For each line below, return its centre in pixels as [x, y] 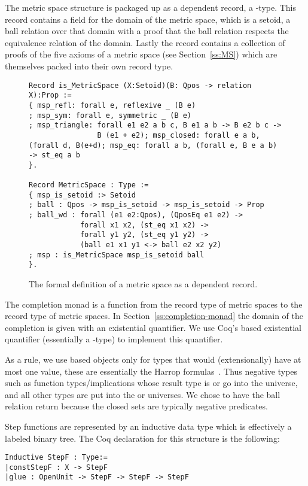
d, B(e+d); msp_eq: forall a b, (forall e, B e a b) [170, 145]
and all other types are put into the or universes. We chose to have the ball [143, 394]
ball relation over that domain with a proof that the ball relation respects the [147, 31]
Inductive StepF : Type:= [56, 458]
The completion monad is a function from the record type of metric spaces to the [154, 304]
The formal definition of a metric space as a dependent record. [143, 284]
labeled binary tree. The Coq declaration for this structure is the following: [142, 438]
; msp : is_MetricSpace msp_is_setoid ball [117, 255]
